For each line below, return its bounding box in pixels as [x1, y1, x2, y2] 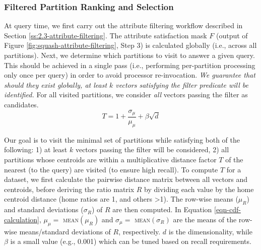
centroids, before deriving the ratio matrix [4, 183, 135, 194]
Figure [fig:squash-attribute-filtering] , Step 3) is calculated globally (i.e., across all [4, 40, 257, 50]
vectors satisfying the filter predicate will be [115, 79, 248, 90]
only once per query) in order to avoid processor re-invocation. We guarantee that [4, 70, 255, 80]
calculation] [4, 214, 40, 224]
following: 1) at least [4, 144, 68, 155]
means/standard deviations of [19, 226, 111, 236]
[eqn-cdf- [214, 204, 241, 215]
